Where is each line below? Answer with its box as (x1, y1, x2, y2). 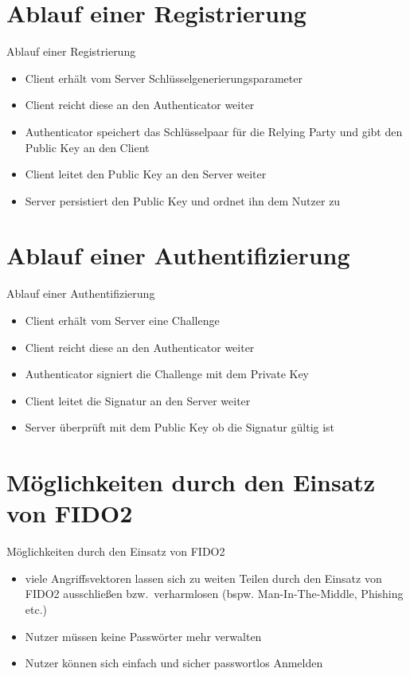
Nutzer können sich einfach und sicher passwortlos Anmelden (25, 655, 323, 671)
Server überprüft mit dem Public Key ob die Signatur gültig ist (25, 419, 335, 436)
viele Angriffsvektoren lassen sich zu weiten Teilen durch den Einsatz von (25, 569, 382, 586)
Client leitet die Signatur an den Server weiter (25, 392, 251, 408)
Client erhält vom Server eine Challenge (25, 312, 220, 328)
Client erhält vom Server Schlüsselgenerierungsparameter (25, 69, 303, 86)
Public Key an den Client (25, 139, 150, 155)
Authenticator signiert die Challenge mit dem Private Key (25, 365, 310, 382)
